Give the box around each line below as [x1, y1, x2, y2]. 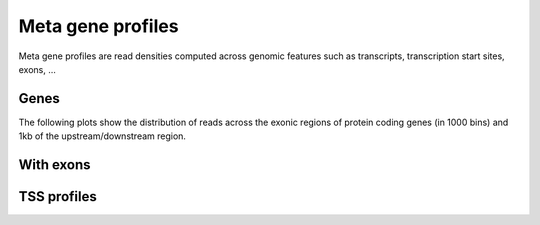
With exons [18, 156, 91, 174]
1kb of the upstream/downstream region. [18, 130, 187, 142]
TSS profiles [18, 188, 97, 205]
